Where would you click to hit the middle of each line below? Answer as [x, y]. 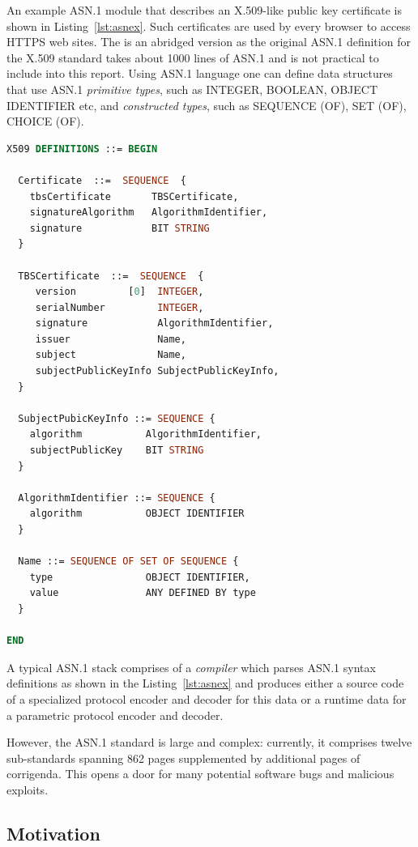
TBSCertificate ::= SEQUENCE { [111, 276]
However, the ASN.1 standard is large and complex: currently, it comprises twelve [209, 742]
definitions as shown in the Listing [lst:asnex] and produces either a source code [205, 683]
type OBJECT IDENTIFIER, [140, 577]
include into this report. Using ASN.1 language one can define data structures [200, 73]
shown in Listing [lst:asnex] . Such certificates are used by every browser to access [209, 26]
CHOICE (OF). [45, 121]
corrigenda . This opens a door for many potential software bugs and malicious [200, 774]
